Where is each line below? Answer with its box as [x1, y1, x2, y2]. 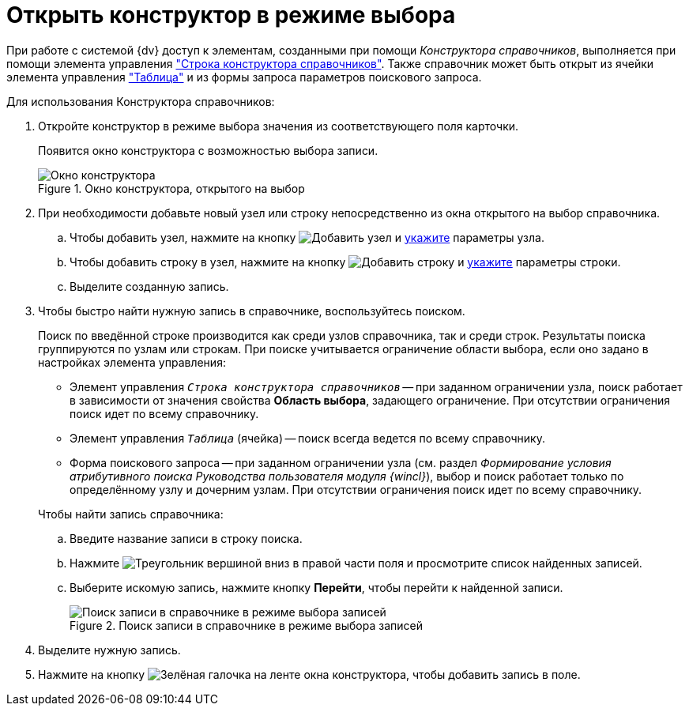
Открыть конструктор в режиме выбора [6, 2, 456, 28]
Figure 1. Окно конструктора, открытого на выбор [38, 181, 305, 195]
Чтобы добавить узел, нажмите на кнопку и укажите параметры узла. [70, 230, 544, 244]
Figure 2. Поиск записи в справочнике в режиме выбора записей [70, 618, 423, 632]
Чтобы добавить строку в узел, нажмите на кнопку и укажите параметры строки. [70, 254, 621, 269]
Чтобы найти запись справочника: [38, 507, 224, 521]
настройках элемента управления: [38, 355, 226, 369]
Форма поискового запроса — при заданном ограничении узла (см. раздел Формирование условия [70, 455, 612, 469]
